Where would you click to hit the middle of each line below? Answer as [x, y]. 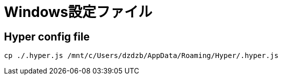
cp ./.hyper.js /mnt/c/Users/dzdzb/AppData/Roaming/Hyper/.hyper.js [141, 56]
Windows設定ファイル [78, 12]
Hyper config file [47, 36]
